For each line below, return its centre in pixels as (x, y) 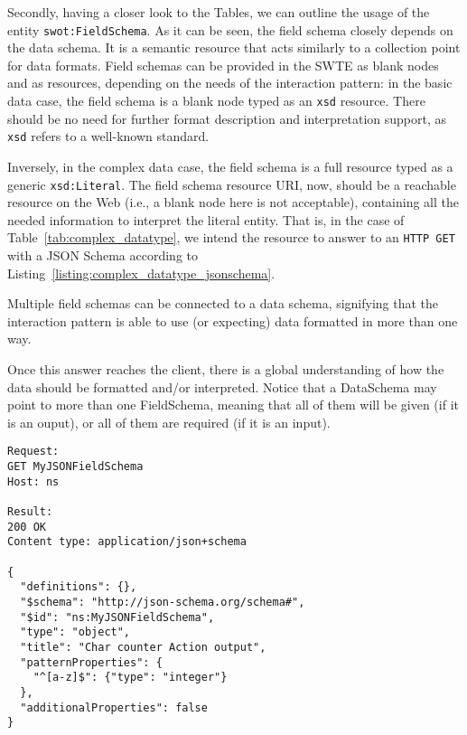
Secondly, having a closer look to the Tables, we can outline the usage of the (219, 12)
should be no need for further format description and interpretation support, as (227, 118)
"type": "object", (75, 632)
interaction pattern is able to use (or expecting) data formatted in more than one (233, 320)
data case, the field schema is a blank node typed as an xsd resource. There (216, 101)
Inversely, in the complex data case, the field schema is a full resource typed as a (230, 166)
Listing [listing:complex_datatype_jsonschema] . (141, 273)
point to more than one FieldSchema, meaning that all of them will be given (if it (233, 405)
